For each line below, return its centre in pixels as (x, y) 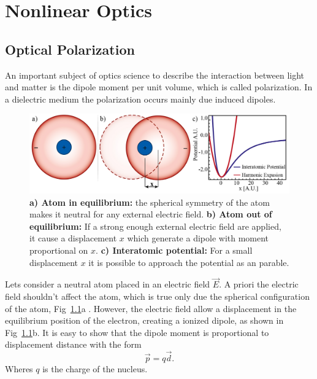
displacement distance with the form (73, 344)
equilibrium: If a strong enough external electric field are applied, (155, 226)
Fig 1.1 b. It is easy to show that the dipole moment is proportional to (137, 332)
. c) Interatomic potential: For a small (174, 250)
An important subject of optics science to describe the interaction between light (155, 75)
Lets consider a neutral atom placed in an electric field (108, 284)
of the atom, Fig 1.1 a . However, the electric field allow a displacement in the (151, 308)
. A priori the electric (259, 284)
